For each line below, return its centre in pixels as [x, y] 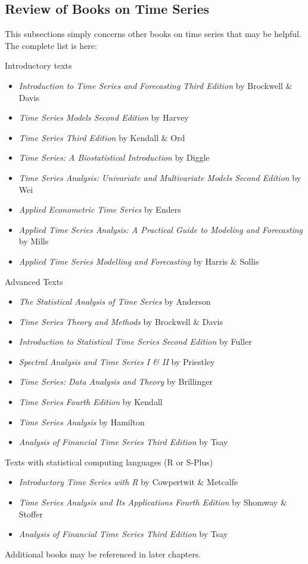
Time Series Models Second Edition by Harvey [104, 117]
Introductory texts [38, 65]
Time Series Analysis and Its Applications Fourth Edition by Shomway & [153, 502]
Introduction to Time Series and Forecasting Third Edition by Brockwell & [155, 85]
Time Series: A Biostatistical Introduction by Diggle [114, 157]
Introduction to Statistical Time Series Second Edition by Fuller [135, 341]
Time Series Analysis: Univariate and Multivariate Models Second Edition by [160, 177]
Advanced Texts [34, 281]
